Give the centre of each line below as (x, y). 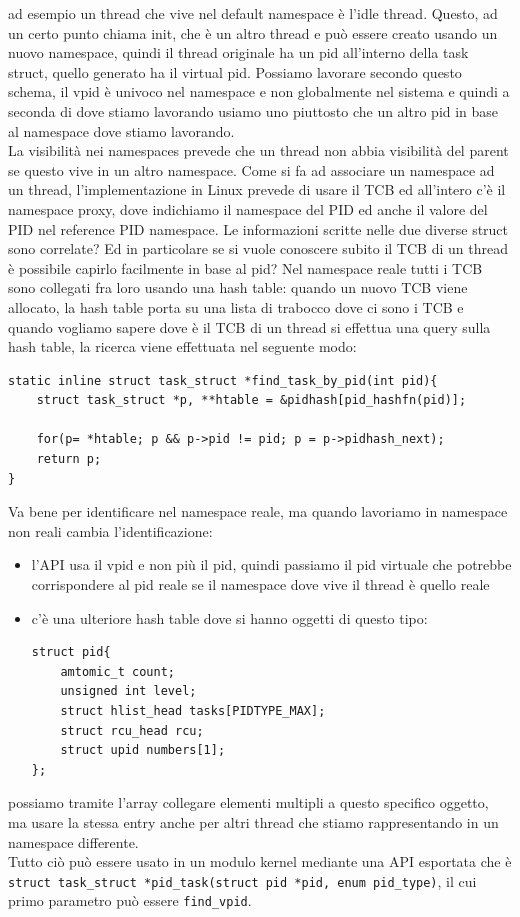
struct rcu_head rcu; (132, 730)
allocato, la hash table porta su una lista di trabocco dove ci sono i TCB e (236, 306)
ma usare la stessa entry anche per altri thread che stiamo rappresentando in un (253, 821)
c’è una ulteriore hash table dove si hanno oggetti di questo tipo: (229, 617)
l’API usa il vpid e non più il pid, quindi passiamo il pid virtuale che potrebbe (271, 564)
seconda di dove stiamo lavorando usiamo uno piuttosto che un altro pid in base (253, 110)
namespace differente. (73, 841)
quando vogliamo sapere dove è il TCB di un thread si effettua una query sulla (249, 326)
